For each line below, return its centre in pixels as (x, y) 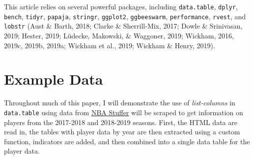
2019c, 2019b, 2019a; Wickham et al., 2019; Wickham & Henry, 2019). (110, 45)
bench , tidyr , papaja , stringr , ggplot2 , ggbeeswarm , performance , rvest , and (125, 16)
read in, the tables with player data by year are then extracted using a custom (122, 132)
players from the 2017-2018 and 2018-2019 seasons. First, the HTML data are (121, 122)
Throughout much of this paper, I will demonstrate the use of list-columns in (120, 103)
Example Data (54, 79)
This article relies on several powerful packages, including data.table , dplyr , (121, 6)
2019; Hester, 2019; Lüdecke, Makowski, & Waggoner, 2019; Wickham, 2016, (119, 35)
